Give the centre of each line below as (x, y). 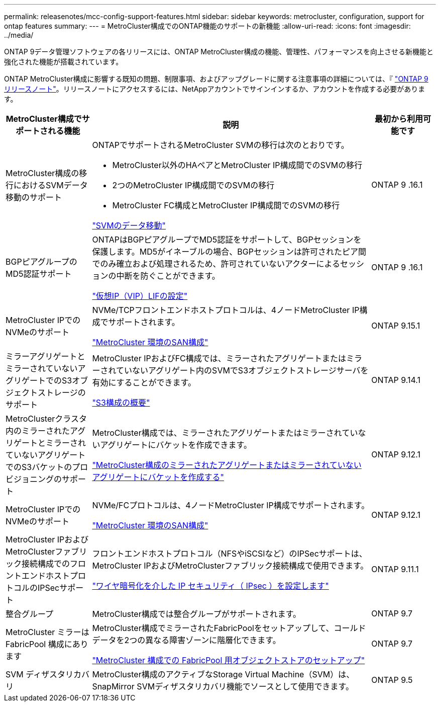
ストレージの (62, 393)
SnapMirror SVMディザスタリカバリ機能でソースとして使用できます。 (223, 686)
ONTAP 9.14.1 (396, 380)
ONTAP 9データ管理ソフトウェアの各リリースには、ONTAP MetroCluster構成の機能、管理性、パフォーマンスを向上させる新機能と (219, 52)
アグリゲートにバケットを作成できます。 (176, 445)
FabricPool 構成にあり (47, 644)
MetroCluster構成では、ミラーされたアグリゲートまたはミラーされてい (225, 433)
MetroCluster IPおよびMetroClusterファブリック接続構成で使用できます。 (230, 566)
